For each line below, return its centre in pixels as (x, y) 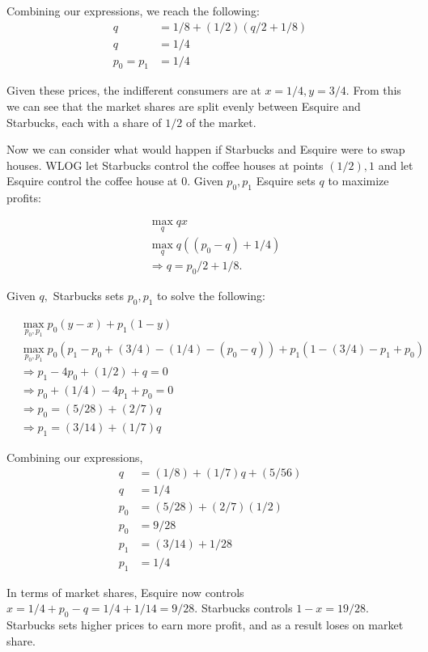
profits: (24, 198)
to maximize (358, 181)
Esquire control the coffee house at (92, 181)
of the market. (221, 122)
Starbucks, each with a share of (84, 122)
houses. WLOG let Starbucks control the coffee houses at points (165, 165)
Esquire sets (286, 181)
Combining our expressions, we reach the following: (133, 11)
